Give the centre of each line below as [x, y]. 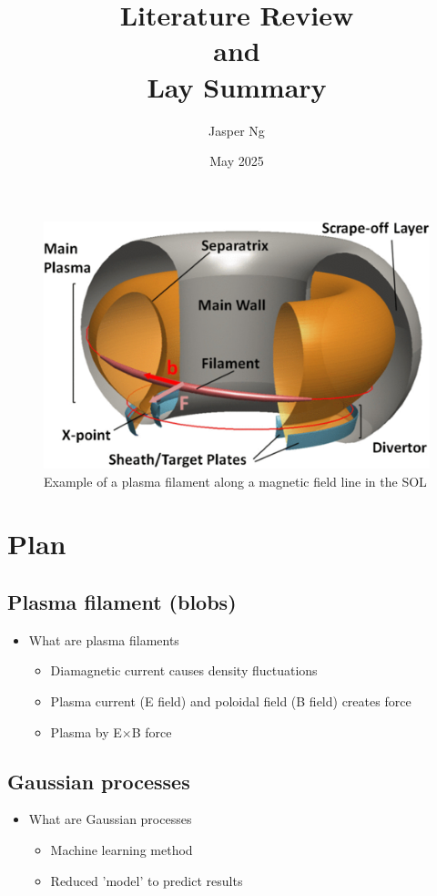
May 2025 [237, 161]
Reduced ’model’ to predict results [147, 880]
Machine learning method [122, 849]
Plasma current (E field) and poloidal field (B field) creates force [231, 701]
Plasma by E [86, 731]
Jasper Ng [237, 130]
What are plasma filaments [104, 639]
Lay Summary [237, 86]
